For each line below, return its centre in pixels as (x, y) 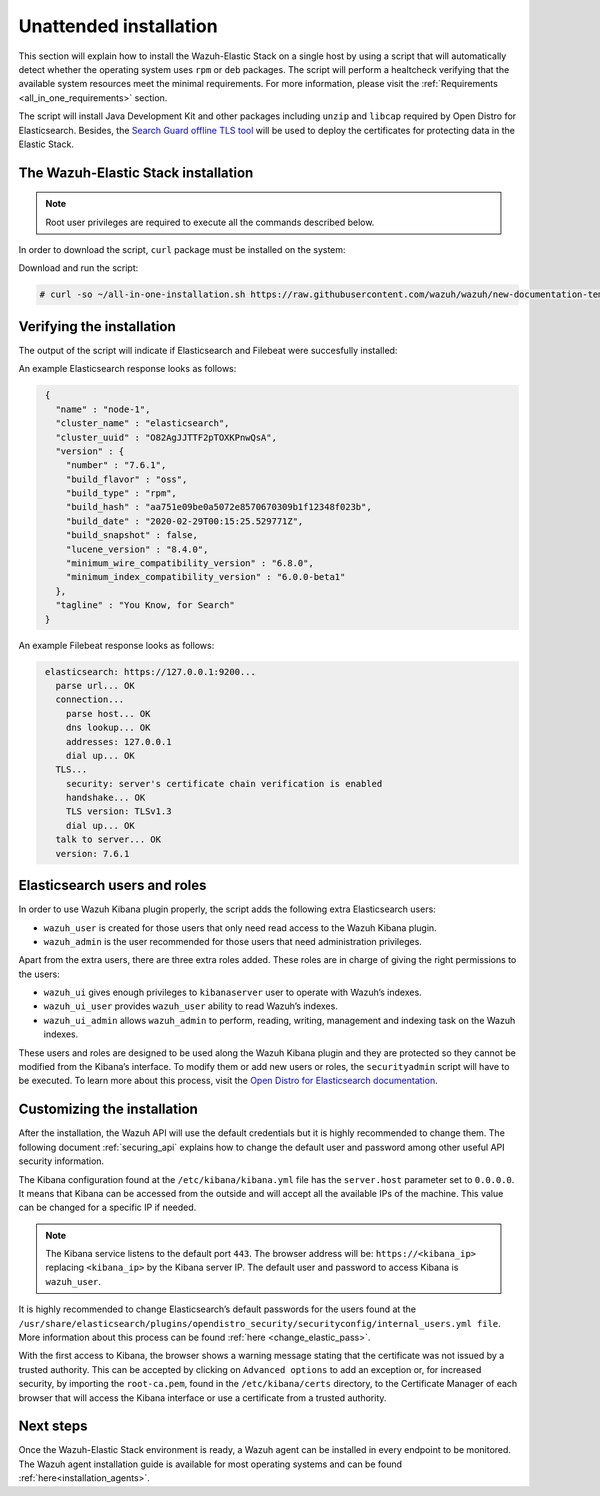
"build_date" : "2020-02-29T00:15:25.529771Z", (184, 521)
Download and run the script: (78, 268)
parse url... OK (95, 685)
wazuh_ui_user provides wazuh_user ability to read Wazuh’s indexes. (191, 1006)
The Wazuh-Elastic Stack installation (136, 172)
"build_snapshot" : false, (132, 535)
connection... (90, 699)
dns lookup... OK (108, 728)
